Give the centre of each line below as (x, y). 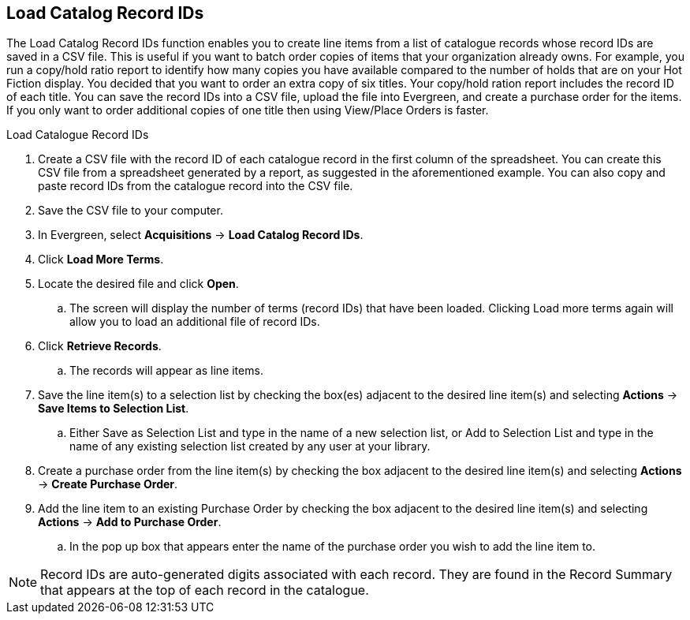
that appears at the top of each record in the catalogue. (205, 590)
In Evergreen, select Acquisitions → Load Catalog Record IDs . (201, 235)
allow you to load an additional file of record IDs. (195, 322)
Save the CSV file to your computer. (131, 211)
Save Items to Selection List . (114, 409)
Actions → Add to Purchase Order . (130, 522)
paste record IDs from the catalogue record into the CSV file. (196, 186)
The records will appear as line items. (166, 371)
